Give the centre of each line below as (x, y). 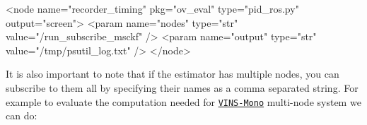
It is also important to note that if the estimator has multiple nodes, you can (173, 74)
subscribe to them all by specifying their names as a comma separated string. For (182, 87)
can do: (22, 115)
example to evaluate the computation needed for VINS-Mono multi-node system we (183, 101)
